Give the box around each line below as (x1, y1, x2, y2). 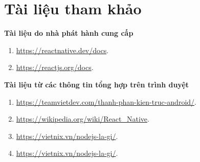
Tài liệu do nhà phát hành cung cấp (4, 28, 134, 38)
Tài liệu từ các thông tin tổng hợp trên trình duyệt (4, 79, 189, 89)
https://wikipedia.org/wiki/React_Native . (16, 113, 149, 124)
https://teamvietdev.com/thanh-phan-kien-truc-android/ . (16, 96, 196, 107)
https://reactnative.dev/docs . (16, 44, 109, 55)
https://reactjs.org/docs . (16, 62, 94, 73)
